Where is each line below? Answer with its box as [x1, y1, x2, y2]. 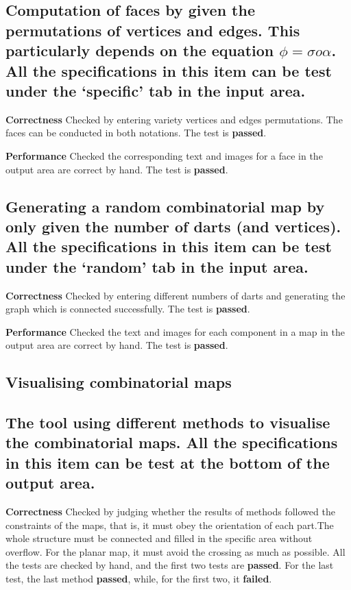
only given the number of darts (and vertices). [5, 215, 341, 236]
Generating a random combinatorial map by [5, 195, 325, 217]
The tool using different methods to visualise [5, 412, 330, 433]
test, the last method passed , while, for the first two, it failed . [5, 571, 272, 586]
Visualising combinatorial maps [5, 371, 232, 393]
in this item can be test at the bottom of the [5, 452, 330, 473]
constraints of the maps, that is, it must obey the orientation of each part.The [5, 517, 334, 532]
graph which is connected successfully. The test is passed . [5, 302, 250, 316]
